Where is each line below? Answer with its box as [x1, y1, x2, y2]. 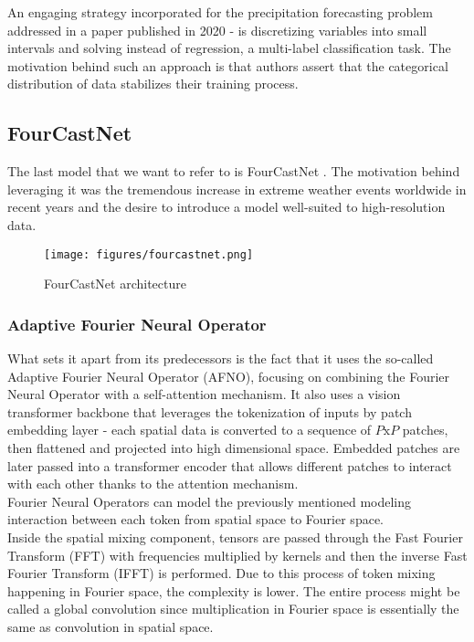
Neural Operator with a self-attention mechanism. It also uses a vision [7, 384, 401, 404]
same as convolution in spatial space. [7, 616, 214, 636]
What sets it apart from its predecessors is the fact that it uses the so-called [7, 349, 434, 368]
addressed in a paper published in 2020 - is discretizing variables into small [7, 20, 427, 39]
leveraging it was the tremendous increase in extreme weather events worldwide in [7, 179, 467, 198]
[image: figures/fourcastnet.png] [44, 247, 254, 261]
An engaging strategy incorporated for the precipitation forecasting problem [7, 3, 433, 21]
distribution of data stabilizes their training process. [7, 74, 299, 93]
